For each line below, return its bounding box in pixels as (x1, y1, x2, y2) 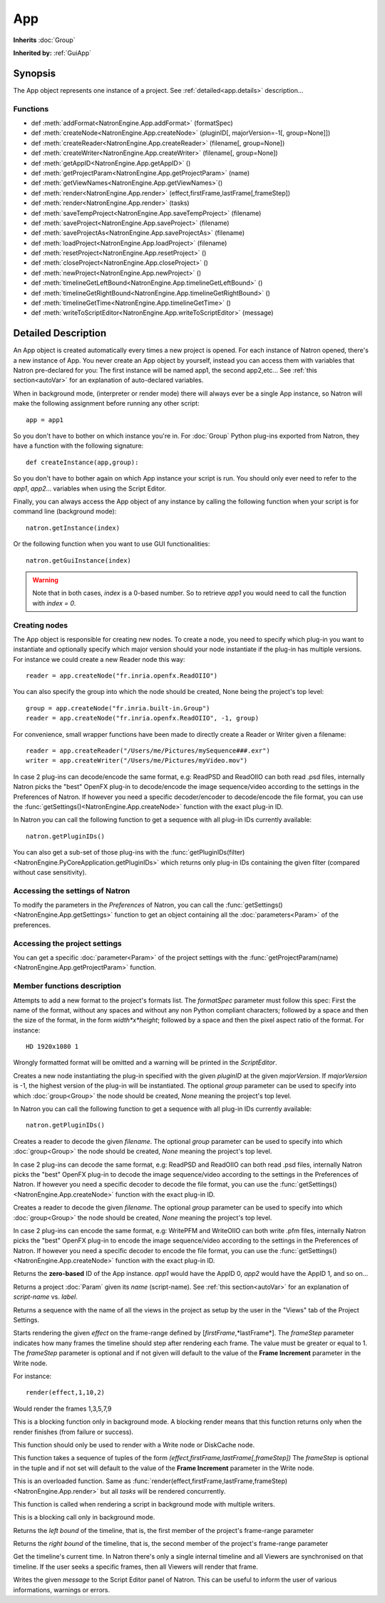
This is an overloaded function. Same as (13, 1477, 132, 1485)
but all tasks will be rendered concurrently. (100, 1487, 226, 1495)
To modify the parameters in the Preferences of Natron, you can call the (13, 900, 225, 910)
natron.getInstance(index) (26, 523, 120, 532)
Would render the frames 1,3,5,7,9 (13, 1404, 112, 1413)
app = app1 (26, 416, 64, 424)
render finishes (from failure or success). (13, 1427, 134, 1436)
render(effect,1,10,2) (26, 1389, 106, 1397)
